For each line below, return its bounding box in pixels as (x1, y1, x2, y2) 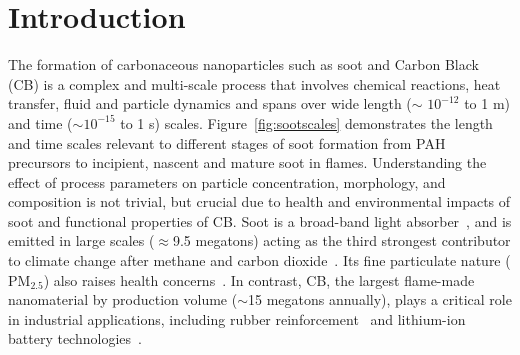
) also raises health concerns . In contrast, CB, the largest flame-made (43, 269, 475, 290)
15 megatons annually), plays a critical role (248, 289, 512, 310)
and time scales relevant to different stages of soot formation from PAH (8, 132, 446, 153)
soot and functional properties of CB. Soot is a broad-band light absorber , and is (8, 210, 512, 231)
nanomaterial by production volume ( (8, 289, 238, 310)
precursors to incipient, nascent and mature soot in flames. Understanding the (8, 152, 487, 173)
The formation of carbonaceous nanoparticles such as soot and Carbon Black (8, 54, 479, 75)
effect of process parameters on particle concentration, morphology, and (8, 171, 446, 192)
